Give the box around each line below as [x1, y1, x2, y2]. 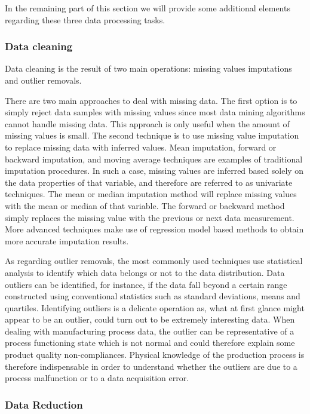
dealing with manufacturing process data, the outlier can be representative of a [5, 324, 294, 337]
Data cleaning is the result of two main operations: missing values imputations [5, 62, 292, 75]
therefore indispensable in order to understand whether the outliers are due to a [5, 360, 297, 372]
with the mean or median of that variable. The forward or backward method [5, 199, 285, 211]
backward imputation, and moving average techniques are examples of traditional [5, 152, 303, 165]
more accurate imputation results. [5, 234, 129, 247]
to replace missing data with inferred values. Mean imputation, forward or [5, 140, 277, 153]
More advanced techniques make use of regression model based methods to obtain [5, 223, 304, 235]
